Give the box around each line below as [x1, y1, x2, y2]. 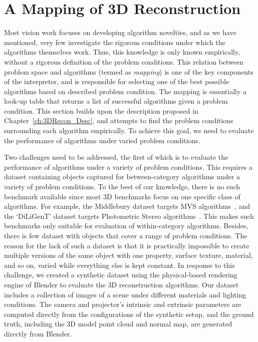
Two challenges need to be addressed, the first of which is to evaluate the [4, 152, 228, 162]
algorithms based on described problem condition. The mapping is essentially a [4, 86, 246, 96]
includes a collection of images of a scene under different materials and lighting [4, 289, 246, 299]
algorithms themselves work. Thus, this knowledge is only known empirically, [4, 47, 240, 57]
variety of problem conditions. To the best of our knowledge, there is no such [4, 181, 240, 192]
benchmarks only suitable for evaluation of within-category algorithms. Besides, [4, 220, 248, 231]
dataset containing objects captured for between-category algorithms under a [4, 171, 240, 182]
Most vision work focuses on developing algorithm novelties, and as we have [4, 27, 236, 38]
